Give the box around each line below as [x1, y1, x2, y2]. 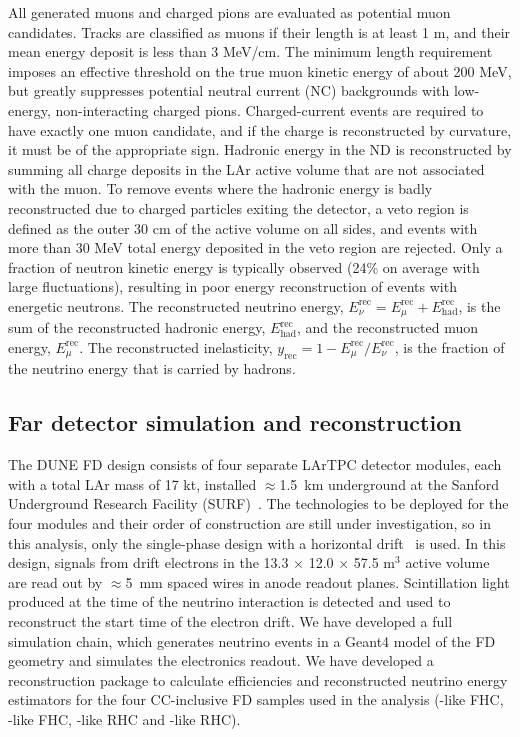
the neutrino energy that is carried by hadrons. [8, 358, 296, 379]
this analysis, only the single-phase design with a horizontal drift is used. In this [8, 532, 506, 553]
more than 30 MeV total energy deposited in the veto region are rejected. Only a [8, 237, 503, 258]
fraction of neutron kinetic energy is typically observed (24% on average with [8, 256, 480, 277]
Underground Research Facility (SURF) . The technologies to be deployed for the [8, 493, 509, 514]
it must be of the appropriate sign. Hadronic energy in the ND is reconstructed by [8, 139, 512, 160]
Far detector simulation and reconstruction [8, 407, 462, 438]
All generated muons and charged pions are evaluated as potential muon [8, 2, 451, 22]
